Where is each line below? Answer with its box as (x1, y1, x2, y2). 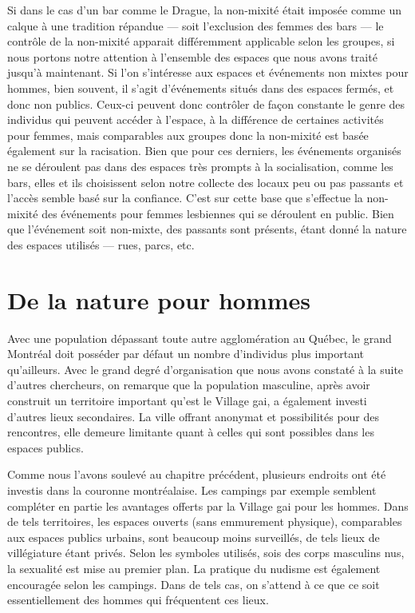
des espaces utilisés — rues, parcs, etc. (7, 236, 195, 253)
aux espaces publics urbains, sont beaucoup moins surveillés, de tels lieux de (7, 528, 380, 545)
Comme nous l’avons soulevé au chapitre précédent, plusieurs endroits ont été (7, 466, 386, 483)
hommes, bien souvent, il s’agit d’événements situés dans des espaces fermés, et (7, 79, 394, 96)
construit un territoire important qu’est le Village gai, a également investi (7, 392, 367, 408)
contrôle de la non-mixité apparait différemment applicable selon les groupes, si (7, 33, 395, 50)
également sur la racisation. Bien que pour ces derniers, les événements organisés (7, 142, 401, 159)
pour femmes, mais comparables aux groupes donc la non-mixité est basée (7, 126, 369, 143)
